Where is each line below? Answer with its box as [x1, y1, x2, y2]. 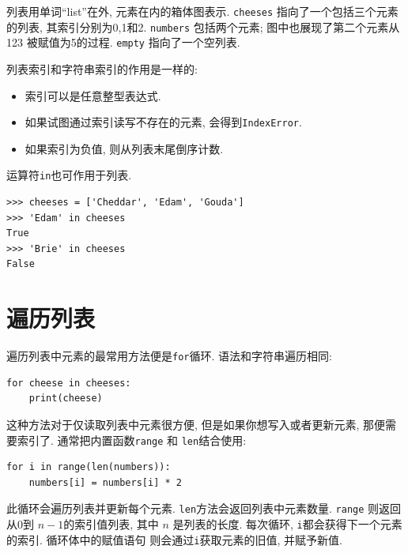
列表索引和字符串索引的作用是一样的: [6, 60, 198, 77]
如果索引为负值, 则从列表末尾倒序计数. [25, 140, 224, 156]
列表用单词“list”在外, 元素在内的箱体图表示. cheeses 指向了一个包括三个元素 [6, 3, 399, 19]
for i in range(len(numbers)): [6, 461, 171, 473]
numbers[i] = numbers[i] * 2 [28, 476, 182, 488]
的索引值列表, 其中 [63, 516, 159, 532]
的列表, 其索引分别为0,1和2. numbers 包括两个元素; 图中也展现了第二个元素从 [6, 18, 400, 35]
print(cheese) [28, 393, 103, 404]
